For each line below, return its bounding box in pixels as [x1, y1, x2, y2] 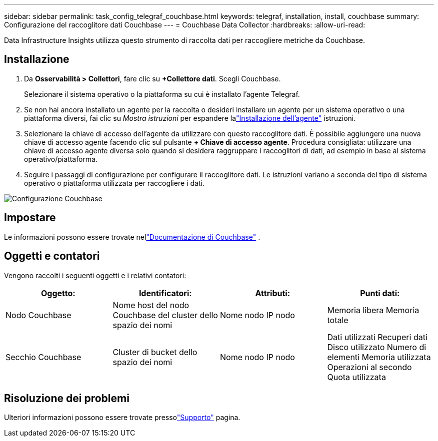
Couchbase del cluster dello [112, 310, 218, 320]
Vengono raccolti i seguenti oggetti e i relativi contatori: [4, 271, 186, 280]
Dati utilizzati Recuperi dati [327, 332, 427, 342]
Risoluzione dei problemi [4, 392, 129, 405]
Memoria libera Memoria [327, 305, 419, 315]
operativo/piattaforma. [24, 154, 97, 163]
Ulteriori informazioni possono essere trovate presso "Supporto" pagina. [4, 413, 240, 422]
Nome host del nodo [112, 300, 189, 310]
